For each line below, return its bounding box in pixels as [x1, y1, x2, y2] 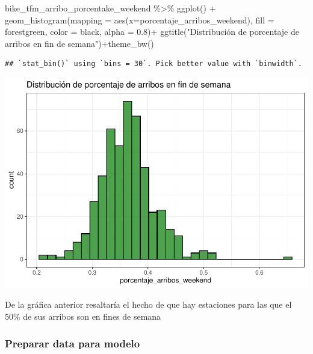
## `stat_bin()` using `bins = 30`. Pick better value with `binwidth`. [5, 60, 302, 69]
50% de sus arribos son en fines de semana [5, 310, 161, 323]
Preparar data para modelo [5, 335, 140, 350]
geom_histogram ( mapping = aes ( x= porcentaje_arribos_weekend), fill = [5, 13, 274, 26]
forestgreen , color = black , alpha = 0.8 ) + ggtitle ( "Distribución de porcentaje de [5, 25, 299, 38]
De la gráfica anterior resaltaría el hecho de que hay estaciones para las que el [5, 298, 292, 311]
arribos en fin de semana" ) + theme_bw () [5, 37, 154, 49]
